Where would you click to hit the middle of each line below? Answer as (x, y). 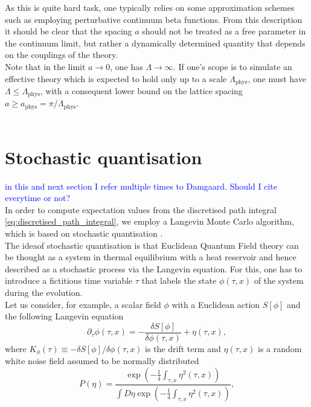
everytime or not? (38, 198)
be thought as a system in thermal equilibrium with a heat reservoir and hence (151, 257)
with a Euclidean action (216, 304)
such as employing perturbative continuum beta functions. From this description (154, 19)
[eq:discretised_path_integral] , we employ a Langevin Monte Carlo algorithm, (149, 221)
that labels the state (179, 280)
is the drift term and (183, 348)
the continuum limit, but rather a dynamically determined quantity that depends (155, 43)
